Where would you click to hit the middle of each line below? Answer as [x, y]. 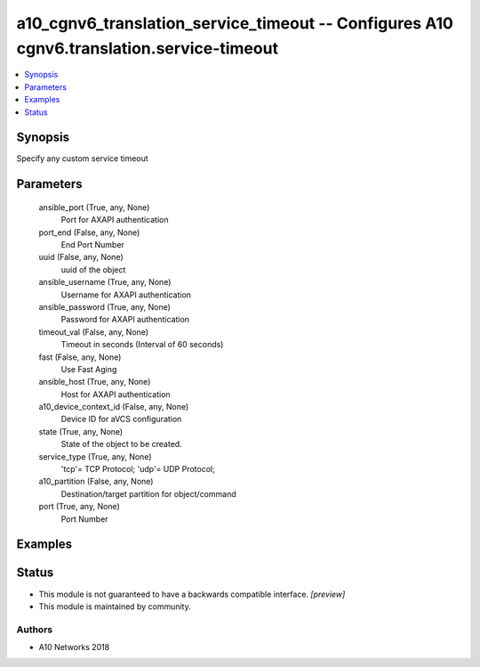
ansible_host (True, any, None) [95, 382]
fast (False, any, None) [80, 357]
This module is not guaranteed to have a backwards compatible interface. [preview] [192, 594]
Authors [35, 630]
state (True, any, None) [81, 431]
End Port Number [92, 244]
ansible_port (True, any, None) [94, 207]
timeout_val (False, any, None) [94, 332]
